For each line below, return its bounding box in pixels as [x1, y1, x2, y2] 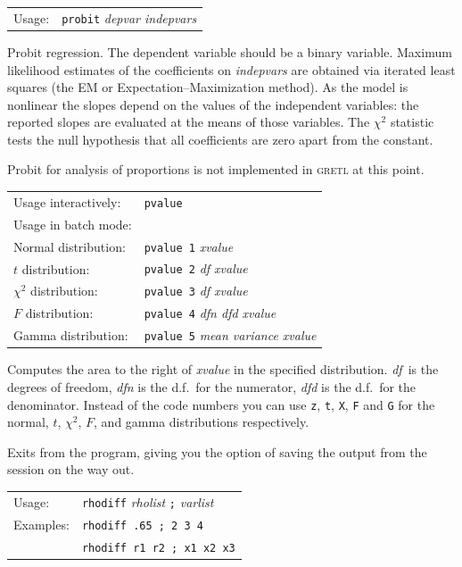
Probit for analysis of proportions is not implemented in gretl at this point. [7, 160, 425, 179]
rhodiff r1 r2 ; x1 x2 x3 [81, 541, 235, 554]
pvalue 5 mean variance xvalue [144, 326, 317, 345]
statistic [390, 113, 434, 131]
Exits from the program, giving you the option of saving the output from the [7, 442, 427, 461]
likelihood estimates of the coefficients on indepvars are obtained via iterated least [7, 60, 456, 79]
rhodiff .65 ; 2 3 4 [81, 519, 203, 532]
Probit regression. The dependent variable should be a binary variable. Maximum [7, 42, 452, 61]
